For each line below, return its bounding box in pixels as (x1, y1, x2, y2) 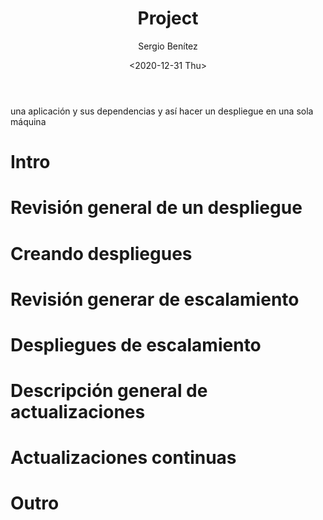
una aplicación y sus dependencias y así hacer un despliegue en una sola (10, 105, 314, 117)
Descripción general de (10, 380, 208, 402)
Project (137, 7, 199, 30)
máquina (10, 115, 47, 127)
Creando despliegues (10, 242, 193, 265)
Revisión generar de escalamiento (10, 288, 300, 311)
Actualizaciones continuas (10, 447, 237, 469)
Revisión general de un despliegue (10, 197, 303, 219)
